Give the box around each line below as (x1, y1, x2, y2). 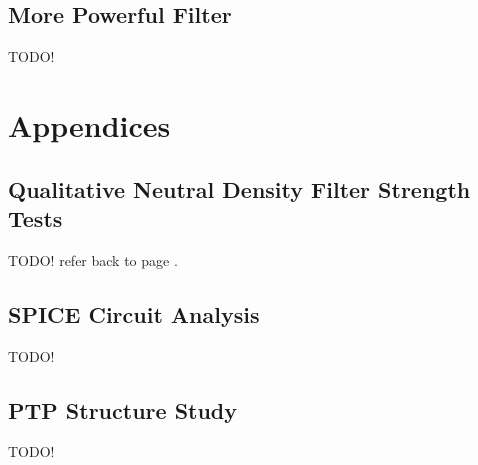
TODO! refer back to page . (8, 249, 178, 270)
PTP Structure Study (8, 394, 238, 425)
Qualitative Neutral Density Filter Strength (8, 173, 471, 204)
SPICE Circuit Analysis (8, 298, 260, 329)
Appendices (8, 104, 171, 145)
